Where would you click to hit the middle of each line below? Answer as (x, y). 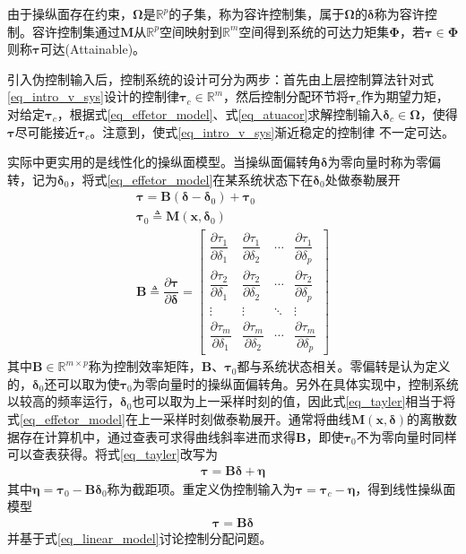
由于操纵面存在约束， (70, 13)
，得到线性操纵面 (406, 488)
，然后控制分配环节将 (286, 96)
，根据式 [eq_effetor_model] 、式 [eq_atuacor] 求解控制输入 (220, 113)
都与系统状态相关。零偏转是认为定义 (344, 366)
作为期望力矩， (405, 96)
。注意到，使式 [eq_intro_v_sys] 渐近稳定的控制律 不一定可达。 (272, 131)
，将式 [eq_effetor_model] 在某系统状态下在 (191, 179)
